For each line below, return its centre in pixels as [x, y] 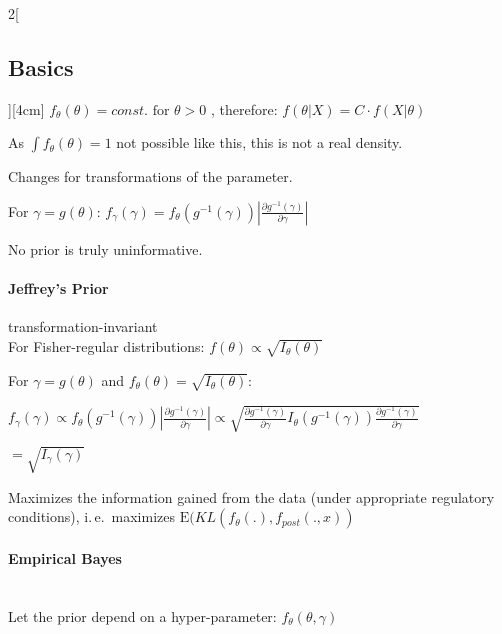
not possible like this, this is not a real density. [259, 142]
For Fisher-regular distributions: [106, 345]
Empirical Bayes [65, 557]
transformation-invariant [83, 326]
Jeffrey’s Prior [58, 288]
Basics [41, 66]
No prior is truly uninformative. [105, 248]
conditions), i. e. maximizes [91, 516]
